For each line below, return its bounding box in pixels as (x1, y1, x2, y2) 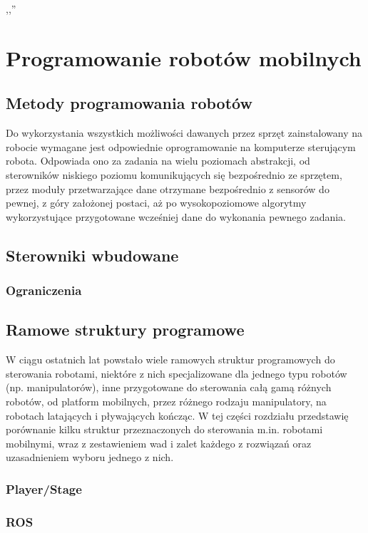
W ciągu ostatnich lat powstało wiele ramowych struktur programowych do (6, 352, 335, 367)
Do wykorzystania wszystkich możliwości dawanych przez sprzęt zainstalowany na (6, 125, 363, 140)
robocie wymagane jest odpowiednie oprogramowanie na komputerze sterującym (6, 139, 356, 154)
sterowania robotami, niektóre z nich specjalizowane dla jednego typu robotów (6, 366, 347, 381)
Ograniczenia (6, 281, 82, 299)
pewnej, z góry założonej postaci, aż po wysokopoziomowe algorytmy (6, 195, 307, 210)
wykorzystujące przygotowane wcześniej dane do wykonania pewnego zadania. (6, 209, 346, 224)
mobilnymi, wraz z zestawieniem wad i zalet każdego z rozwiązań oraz (6, 435, 312, 450)
